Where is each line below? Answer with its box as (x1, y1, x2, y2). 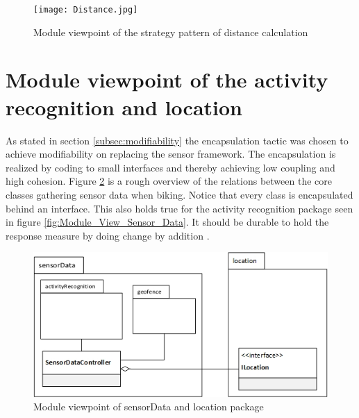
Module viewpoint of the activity (6, 65, 328, 94)
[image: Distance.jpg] (33, 5, 138, 15)
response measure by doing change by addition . (6, 228, 210, 242)
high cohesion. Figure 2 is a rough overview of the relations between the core (6, 174, 332, 188)
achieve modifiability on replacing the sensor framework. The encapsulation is (6, 147, 336, 161)
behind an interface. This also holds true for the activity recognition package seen (6, 201, 353, 215)
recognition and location (6, 92, 243, 121)
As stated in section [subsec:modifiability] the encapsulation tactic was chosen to (6, 133, 349, 147)
